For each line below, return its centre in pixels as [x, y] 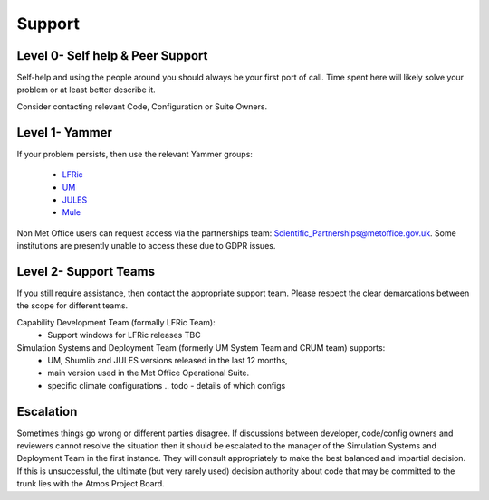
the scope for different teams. [72, 306]
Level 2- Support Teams [86, 271]
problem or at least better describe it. [86, 90]
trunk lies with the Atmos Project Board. [91, 484]
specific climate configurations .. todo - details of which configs [167, 385]
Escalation [47, 411]
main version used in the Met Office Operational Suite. [149, 373]
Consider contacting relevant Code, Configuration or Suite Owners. [142, 106]
